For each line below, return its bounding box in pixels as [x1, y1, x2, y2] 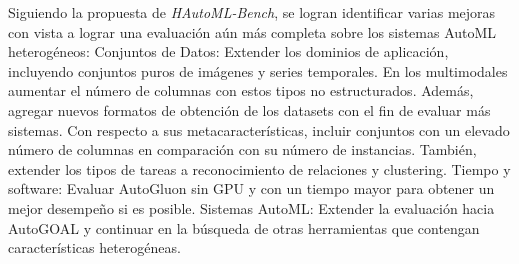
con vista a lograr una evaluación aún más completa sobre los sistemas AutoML [8, 21, 497, 42]
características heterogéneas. [8, 237, 181, 258]
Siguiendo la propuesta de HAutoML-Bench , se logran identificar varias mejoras [8, 2, 496, 22]
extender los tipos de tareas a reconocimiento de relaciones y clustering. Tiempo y [8, 158, 511, 179]
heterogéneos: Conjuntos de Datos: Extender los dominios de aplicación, [8, 41, 449, 62]
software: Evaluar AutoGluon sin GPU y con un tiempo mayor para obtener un [8, 178, 495, 199]
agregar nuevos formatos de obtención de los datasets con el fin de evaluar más [8, 99, 491, 120]
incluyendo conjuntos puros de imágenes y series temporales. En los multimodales [8, 60, 508, 81]
